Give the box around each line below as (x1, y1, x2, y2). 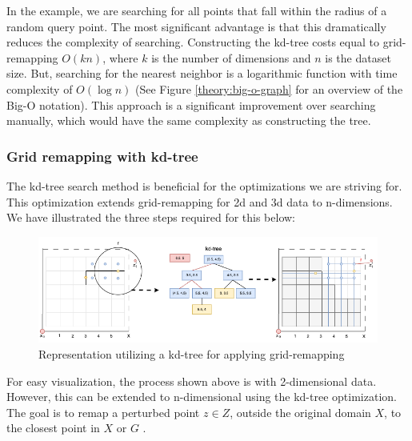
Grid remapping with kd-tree (6, 146, 198, 166)
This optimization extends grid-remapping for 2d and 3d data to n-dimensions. (6, 193, 393, 210)
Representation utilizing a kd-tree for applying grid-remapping (38, 345, 345, 362)
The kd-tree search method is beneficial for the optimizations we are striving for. (6, 177, 402, 194)
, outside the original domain (230, 403, 371, 420)
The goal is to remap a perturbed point (6, 403, 200, 420)
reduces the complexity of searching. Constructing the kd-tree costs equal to (6, 34, 380, 50)
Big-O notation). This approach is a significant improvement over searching (6, 96, 376, 113)
